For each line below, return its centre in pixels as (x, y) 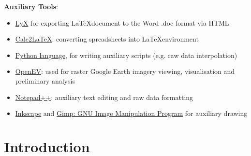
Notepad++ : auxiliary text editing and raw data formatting (104, 97)
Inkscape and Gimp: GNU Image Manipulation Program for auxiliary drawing (131, 113)
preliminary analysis (45, 80)
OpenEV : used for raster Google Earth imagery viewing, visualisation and (125, 71)
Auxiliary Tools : (31, 6)
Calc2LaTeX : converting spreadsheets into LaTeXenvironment (107, 39)
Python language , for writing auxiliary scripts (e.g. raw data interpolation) (126, 55)
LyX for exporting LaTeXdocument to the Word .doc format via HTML (122, 22)
